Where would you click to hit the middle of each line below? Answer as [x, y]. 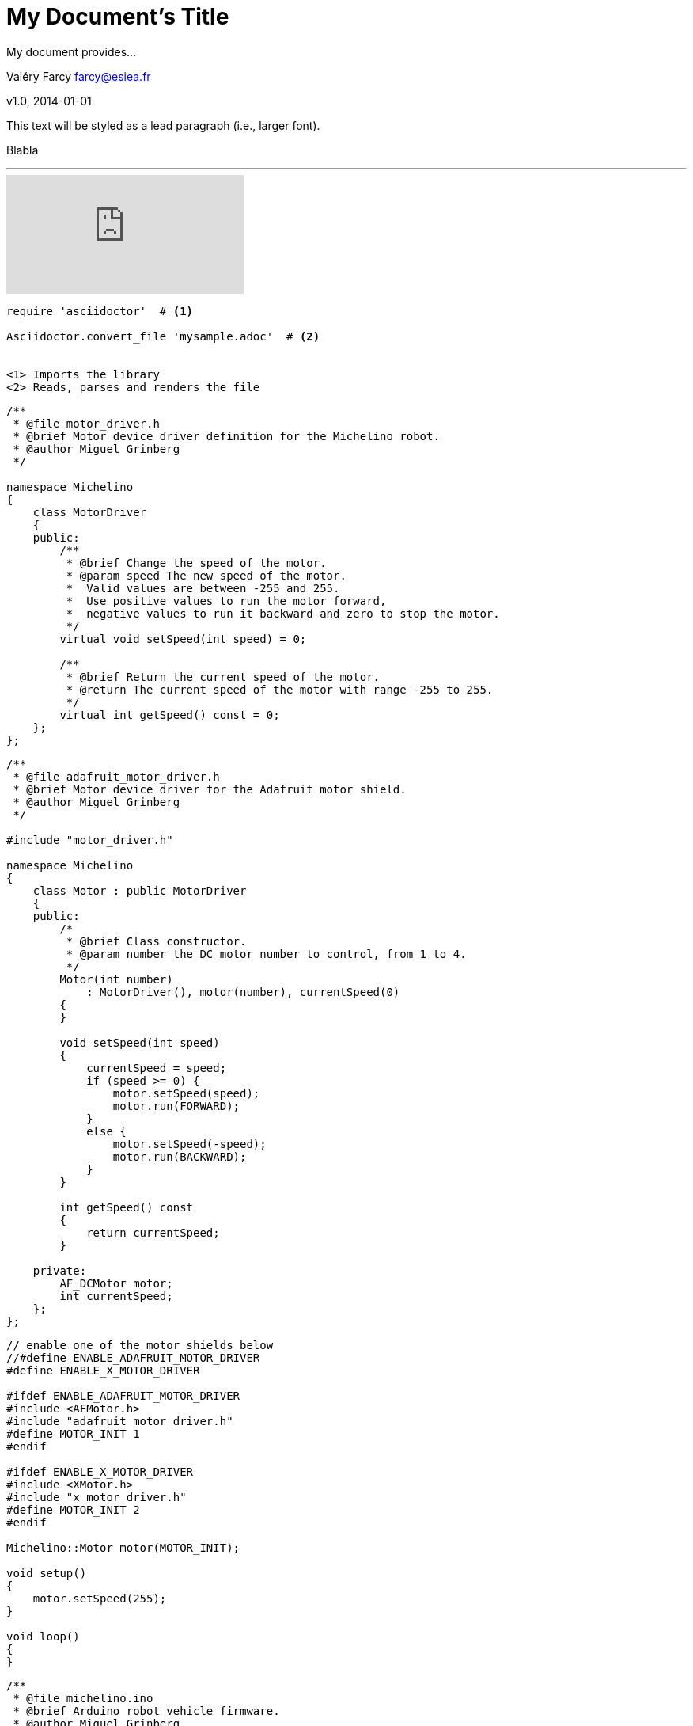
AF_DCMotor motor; [116, 1283]
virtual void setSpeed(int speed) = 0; [183, 639]
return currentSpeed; [153, 1232]
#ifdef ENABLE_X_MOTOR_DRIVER [100, 1471]
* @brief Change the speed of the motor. [196, 563]
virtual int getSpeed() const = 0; [170, 715]
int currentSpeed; [116, 1296]
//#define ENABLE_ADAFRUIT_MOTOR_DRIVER [133, 1357]
